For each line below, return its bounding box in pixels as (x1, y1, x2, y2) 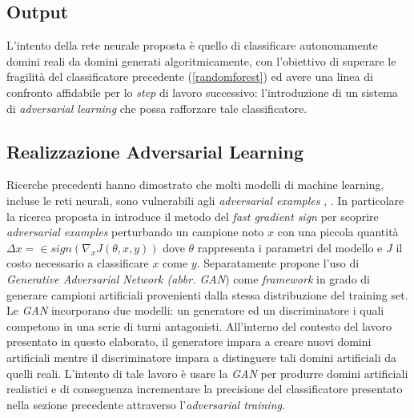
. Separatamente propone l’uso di (196, 255, 360, 271)
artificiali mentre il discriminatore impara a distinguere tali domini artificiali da (6, 348, 396, 365)
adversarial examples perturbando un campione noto (6, 223, 264, 240)
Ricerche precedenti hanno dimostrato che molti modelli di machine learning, (6, 176, 384, 193)
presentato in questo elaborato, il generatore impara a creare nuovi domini (6, 333, 372, 350)
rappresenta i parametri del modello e (197, 239, 383, 255)
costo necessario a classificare (6, 255, 149, 271)
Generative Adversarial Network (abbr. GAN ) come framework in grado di (6, 270, 370, 287)
